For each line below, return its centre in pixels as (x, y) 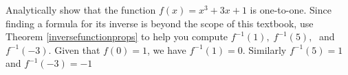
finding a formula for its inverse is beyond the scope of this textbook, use (160, 23)
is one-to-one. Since (291, 10)
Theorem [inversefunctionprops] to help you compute (117, 36)
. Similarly (264, 49)
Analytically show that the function (81, 10)
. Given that (74, 49)
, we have (167, 49)
